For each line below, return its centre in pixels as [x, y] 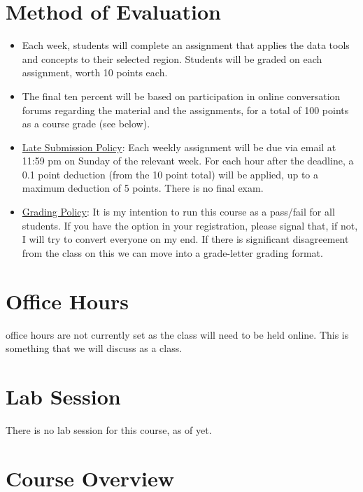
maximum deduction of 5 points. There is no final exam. [143, 188]
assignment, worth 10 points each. [95, 72]
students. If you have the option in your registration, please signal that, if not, [190, 225]
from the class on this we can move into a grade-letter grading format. [172, 252]
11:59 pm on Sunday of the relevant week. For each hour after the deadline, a [188, 161]
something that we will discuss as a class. [94, 348]
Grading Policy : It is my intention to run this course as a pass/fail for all [178, 212]
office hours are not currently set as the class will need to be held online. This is [177, 334]
